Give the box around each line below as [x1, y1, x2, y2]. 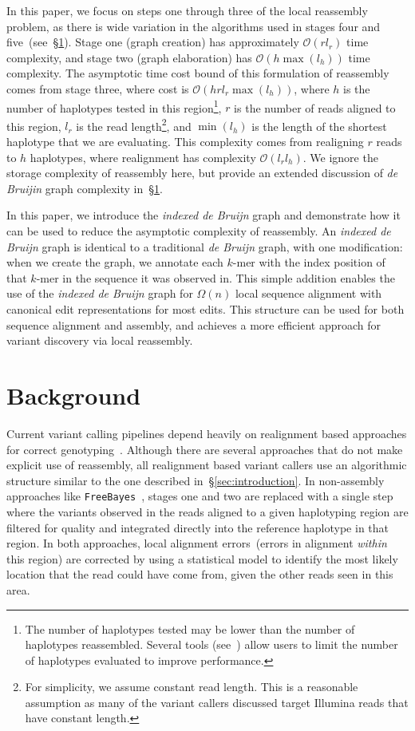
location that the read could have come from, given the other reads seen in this [6, 566, 393, 583]
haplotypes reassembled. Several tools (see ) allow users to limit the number [25, 636, 398, 653]
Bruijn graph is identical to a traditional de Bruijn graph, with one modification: [6, 238, 403, 255]
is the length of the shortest [251, 117, 387, 134]
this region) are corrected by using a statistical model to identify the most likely [6, 550, 398, 567]
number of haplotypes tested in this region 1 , [6, 97, 222, 116]
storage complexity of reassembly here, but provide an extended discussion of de [6, 164, 398, 181]
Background [6, 378, 141, 411]
